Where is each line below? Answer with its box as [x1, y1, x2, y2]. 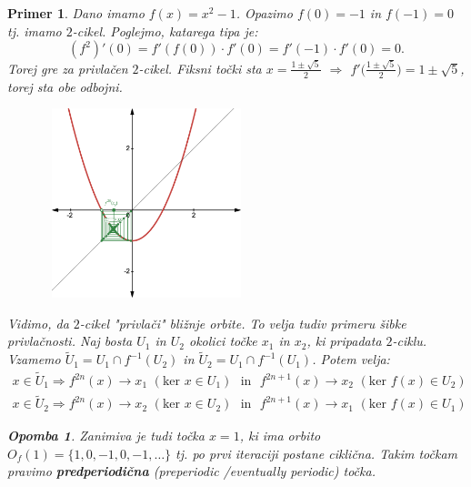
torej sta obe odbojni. [7, 76, 123, 96]
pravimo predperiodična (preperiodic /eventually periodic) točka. [7, 462, 376, 481]
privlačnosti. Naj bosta [7, 331, 133, 350]
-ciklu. [392, 331, 427, 350]
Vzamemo [7, 350, 61, 369]
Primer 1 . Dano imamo [7, 4, 145, 22]
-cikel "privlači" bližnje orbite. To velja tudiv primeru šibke [79, 313, 406, 332]
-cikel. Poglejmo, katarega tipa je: [72, 21, 258, 40]
